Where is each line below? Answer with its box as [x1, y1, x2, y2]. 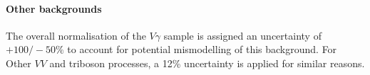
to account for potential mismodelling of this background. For [67, 42, 337, 57]
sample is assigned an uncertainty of [163, 28, 322, 42]
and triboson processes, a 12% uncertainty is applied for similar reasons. [49, 55, 365, 70]
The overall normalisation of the [6, 28, 146, 42]
